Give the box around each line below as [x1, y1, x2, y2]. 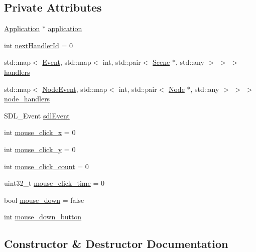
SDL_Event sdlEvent [4, 110, 70, 120]
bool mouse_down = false [4, 194, 84, 205]
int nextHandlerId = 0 [4, 40, 73, 50]
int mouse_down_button [4, 211, 82, 222]
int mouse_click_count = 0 [4, 161, 89, 171]
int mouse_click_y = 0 [4, 144, 76, 154]
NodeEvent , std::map [42, 83, 107, 94]
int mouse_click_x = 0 [4, 127, 76, 138]
